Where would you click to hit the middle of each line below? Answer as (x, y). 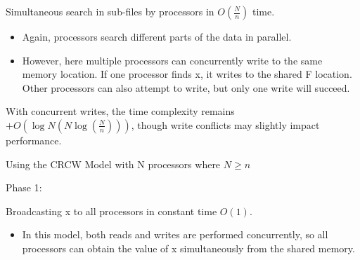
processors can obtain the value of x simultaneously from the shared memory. (188, 248)
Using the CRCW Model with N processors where (113, 164)
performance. (34, 140)
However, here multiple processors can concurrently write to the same (172, 60)
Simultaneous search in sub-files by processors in (110, 11)
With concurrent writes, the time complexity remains (120, 111)
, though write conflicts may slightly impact (225, 124)
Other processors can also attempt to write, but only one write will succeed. (186, 87)
